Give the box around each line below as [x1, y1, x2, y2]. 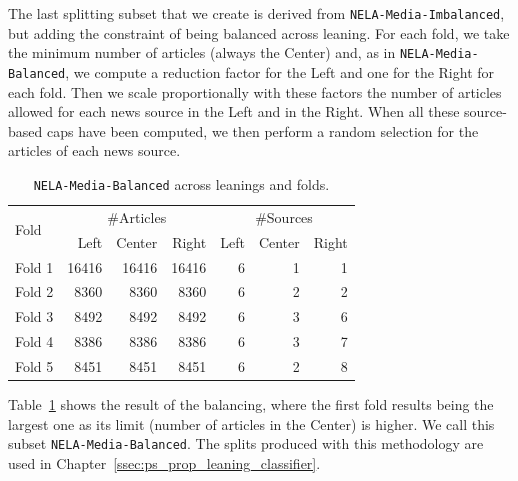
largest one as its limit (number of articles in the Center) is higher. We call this [8, 413, 495, 434]
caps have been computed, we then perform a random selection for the [46, 120, 479, 141]
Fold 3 [15, 306, 54, 327]
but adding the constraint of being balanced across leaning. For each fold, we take [8, 22, 510, 43]
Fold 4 [15, 331, 54, 352]
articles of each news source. [8, 140, 181, 161]
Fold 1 [15, 256, 54, 277]
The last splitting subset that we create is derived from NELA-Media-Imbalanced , [8, 3, 505, 23]
